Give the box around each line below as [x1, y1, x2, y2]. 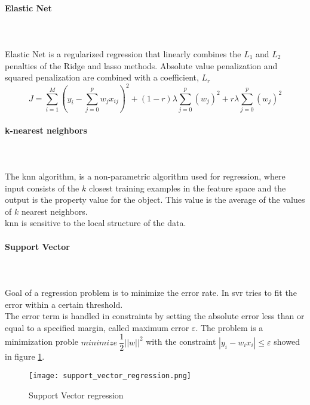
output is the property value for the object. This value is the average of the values [5, 193, 305, 206]
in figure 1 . [5, 350, 45, 363]
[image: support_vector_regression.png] [29, 371, 192, 380]
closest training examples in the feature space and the [88, 181, 286, 194]
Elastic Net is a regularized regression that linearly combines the [5, 47, 241, 60]
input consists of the [5, 181, 79, 194]
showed [274, 335, 300, 348]
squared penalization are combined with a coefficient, [5, 71, 199, 84]
